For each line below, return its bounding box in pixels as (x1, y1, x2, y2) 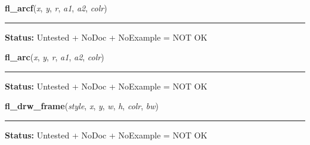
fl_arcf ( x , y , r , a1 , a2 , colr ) (5, 2, 107, 14)
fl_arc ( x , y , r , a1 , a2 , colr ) (5, 51, 104, 63)
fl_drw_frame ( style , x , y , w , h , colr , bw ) (5, 100, 159, 112)
